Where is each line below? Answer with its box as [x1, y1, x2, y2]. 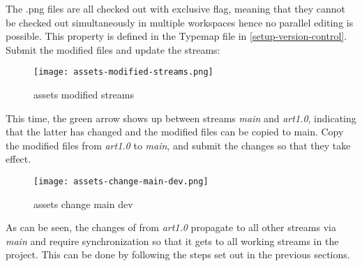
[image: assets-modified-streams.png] [33, 67, 213, 77]
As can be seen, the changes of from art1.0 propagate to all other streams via [6, 220, 336, 235]
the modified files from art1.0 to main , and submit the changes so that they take [6, 138, 351, 152]
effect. [6, 152, 31, 166]
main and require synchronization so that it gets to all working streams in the [6, 233, 339, 248]
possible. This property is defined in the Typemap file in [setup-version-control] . [6, 29, 347, 43]
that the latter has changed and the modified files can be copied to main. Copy [6, 124, 344, 139]
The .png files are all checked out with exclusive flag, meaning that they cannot [6, 1, 346, 15]
